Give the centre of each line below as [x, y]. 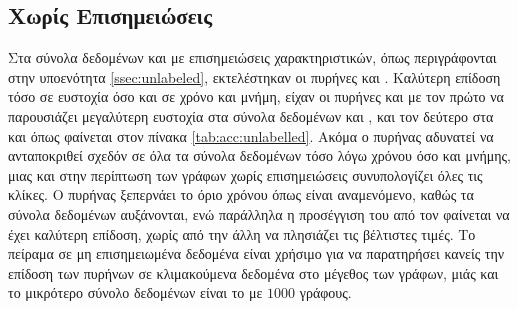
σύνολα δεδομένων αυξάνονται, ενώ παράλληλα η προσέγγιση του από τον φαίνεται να [259, 213]
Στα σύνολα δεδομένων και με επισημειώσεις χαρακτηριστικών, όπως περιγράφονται [252, 57]
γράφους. [325, 292]
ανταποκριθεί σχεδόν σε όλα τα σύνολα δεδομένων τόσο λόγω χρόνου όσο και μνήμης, [259, 155]
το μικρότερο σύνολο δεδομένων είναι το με [135, 292]
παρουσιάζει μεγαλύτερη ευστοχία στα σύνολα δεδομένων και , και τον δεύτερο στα [251, 115]
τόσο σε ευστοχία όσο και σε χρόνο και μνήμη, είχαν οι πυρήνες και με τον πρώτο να [256, 96]
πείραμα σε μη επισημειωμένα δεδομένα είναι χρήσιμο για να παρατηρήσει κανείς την [256, 253]
